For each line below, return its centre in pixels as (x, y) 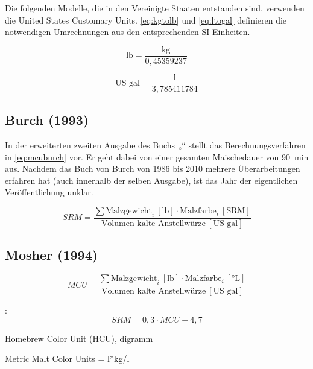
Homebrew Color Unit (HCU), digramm (79, 338)
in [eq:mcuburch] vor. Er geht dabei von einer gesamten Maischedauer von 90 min (157, 156)
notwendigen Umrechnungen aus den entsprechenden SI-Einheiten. (128, 32)
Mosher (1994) (52, 255)
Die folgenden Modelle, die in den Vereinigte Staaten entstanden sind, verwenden (155, 8)
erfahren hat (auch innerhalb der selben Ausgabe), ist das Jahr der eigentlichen (151, 180)
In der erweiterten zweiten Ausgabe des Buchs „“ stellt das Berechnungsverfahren (155, 145)
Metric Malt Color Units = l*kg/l (67, 358)
